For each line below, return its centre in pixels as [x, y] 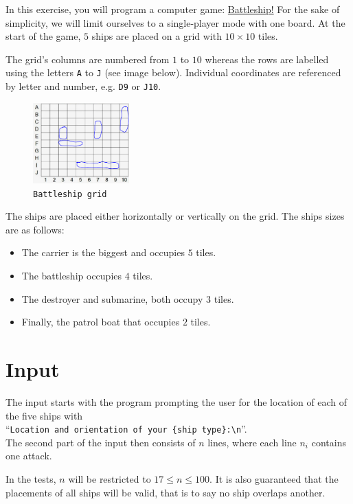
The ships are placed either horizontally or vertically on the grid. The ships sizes [175, 216]
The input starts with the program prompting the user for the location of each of [176, 401]
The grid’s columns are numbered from [88, 59]
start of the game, [43, 36]
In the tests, [31, 478]
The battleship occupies [72, 276]
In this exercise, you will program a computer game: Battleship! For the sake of [173, 9]
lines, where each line [252, 442]
